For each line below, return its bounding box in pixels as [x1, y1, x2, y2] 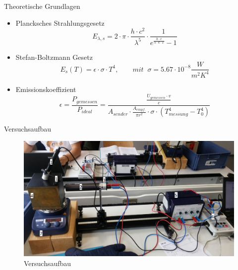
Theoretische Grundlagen [4, 1, 80, 11]
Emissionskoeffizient [15, 84, 76, 94]
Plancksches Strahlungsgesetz [15, 17, 105, 28]
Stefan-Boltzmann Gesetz [15, 51, 93, 62]
